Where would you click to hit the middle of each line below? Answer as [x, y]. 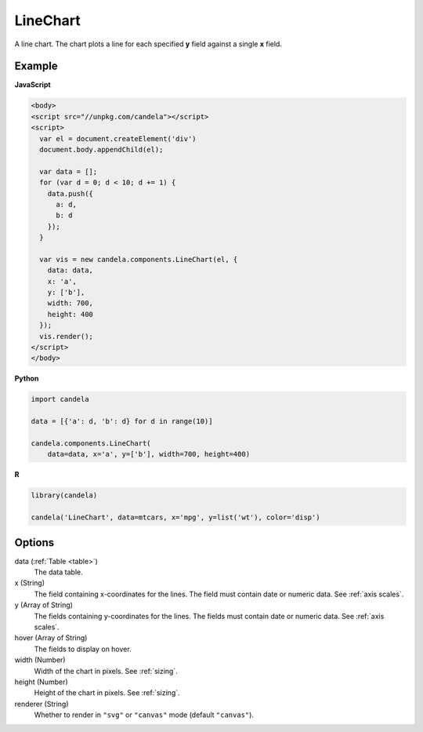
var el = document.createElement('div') [118, 138]
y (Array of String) [44, 605]
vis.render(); [67, 336]
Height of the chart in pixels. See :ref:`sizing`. [107, 693]
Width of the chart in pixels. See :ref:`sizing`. [106, 671]
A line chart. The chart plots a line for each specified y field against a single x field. [148, 44]
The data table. [58, 572]
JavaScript [33, 85]
